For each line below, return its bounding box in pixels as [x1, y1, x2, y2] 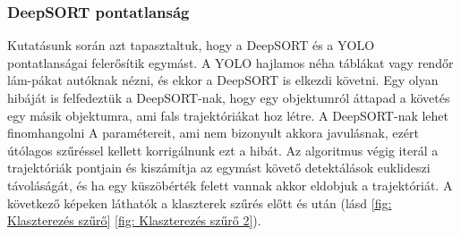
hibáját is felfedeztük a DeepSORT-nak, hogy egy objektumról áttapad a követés [7, 88, 450, 106]
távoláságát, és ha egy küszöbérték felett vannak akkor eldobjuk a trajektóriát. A [7, 175, 453, 194]
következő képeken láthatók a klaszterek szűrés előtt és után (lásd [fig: [7, 193, 392, 212]
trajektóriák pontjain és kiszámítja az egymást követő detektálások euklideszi [7, 158, 431, 177]
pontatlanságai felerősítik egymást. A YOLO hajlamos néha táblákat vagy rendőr [7, 53, 454, 72]
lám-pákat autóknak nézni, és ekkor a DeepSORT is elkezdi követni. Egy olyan [7, 71, 439, 89]
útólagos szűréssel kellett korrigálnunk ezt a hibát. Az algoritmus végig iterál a [7, 140, 439, 159]
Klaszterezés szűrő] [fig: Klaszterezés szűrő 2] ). [7, 211, 261, 230]
